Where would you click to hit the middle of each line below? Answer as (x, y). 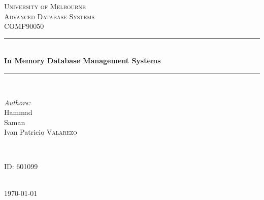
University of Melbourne (45, 6)
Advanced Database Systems (49, 16)
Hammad (18, 112)
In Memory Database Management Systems (82, 61)
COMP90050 (24, 26)
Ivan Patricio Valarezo (41, 132)
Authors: (18, 102)
